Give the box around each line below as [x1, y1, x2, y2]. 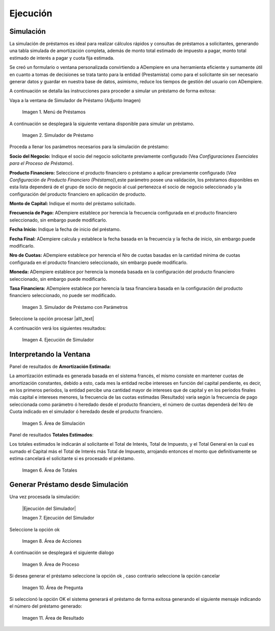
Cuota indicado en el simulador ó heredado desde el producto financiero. [9, 408, 163, 415]
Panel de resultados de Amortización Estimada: [9, 363, 112, 370]
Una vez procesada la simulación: [9, 494, 80, 500]
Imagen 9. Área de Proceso [22, 561, 79, 567]
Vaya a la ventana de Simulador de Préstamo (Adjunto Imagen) [9, 97, 141, 103]
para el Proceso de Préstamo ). [9, 160, 74, 166]
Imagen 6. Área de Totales [22, 467, 77, 473]
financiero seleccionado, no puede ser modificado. [9, 293, 117, 299]
